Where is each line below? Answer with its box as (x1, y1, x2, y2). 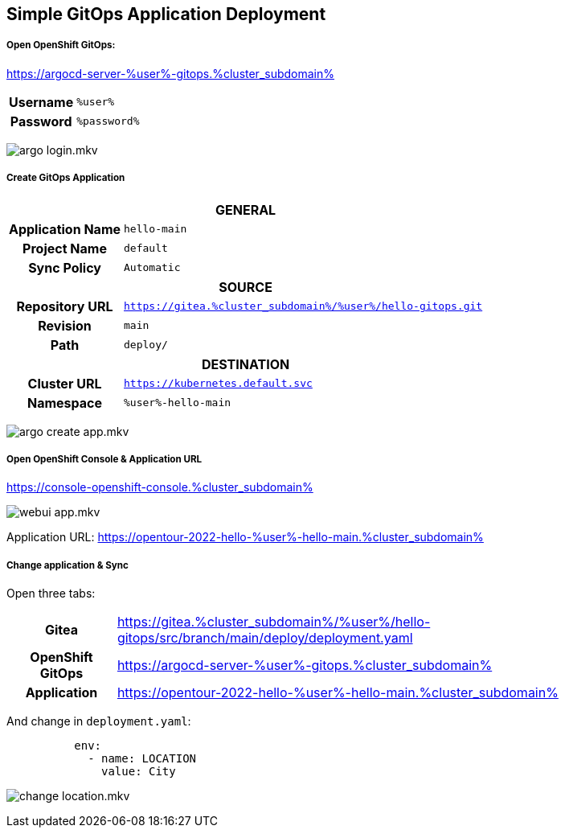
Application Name (9, 220, 121, 237)
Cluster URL (27, 375, 102, 392)
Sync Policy (28, 259, 101, 276)
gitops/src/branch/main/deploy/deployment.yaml (117, 630, 413, 647)
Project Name (23, 240, 107, 257)
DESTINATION (201, 355, 290, 372)
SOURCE (219, 278, 272, 295)
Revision (38, 317, 92, 334)
